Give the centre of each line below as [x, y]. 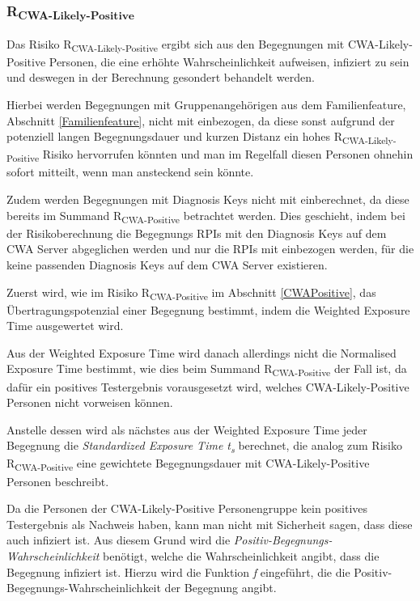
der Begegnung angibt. [221, 588]
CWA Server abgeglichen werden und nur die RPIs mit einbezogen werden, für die [210, 249]
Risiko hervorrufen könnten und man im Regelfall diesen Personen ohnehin [228, 154]
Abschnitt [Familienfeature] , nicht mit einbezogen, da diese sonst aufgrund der [201, 120]
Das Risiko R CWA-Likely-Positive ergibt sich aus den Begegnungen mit [176, 44]
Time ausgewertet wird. [65, 326]
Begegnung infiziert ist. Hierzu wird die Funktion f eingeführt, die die [178, 571]
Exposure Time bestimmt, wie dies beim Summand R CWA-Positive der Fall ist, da [207, 370]
